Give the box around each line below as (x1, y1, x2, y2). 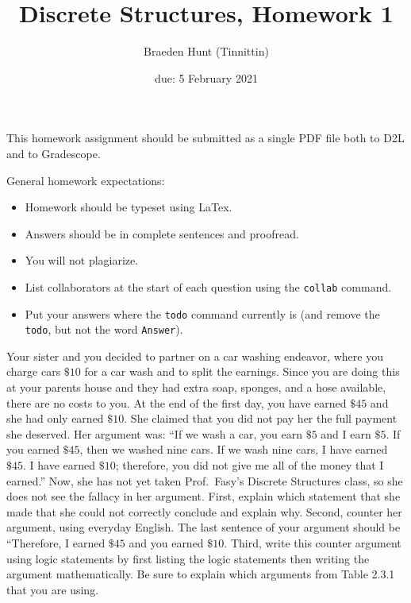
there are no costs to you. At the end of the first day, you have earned (6, 394, 347, 411)
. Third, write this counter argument (224, 534, 401, 551)
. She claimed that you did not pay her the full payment (124, 410, 398, 427)
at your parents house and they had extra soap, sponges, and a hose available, (6, 379, 386, 396)
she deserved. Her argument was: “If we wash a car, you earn (6, 425, 302, 442)
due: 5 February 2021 (155, 69, 258, 86)
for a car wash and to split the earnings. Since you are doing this (84, 363, 400, 380)
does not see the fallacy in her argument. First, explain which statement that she (6, 488, 401, 504)
